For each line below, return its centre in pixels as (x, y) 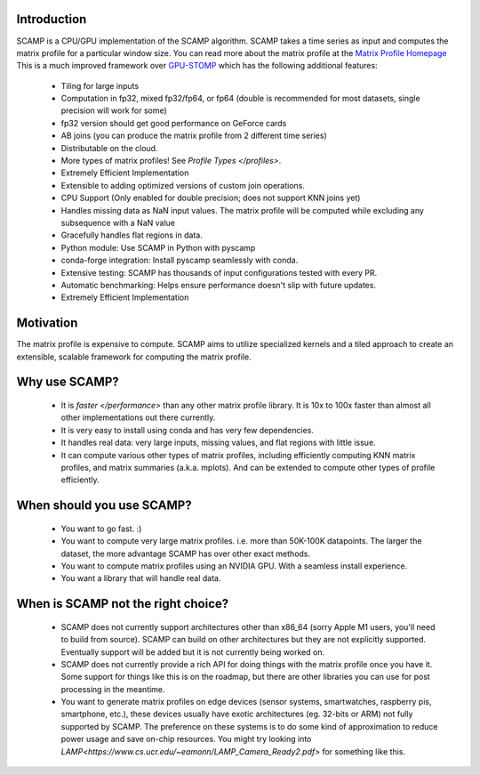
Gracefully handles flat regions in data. (132, 235)
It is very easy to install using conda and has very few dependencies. (188, 430)
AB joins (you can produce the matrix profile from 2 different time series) (194, 136)
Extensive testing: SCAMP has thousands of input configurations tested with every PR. (219, 272)
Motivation (47, 323)
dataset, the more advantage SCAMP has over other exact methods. (186, 553)
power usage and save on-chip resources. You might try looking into (186, 739)
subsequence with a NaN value (118, 222)
